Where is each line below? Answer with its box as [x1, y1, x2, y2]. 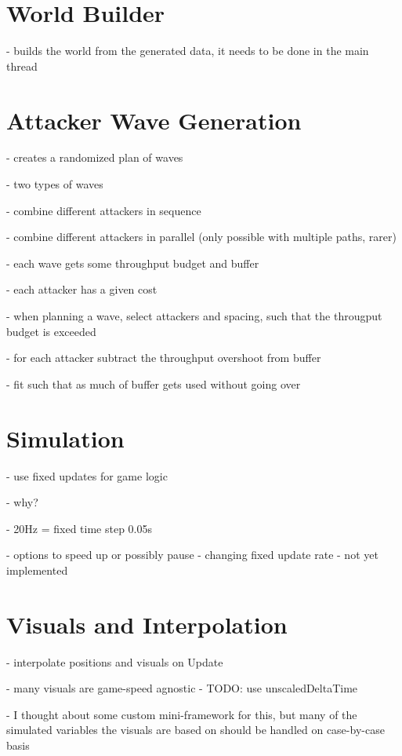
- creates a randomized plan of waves [6, 149, 183, 166]
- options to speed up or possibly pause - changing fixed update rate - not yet [6, 546, 378, 563]
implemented [6, 561, 68, 578]
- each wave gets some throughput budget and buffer [6, 254, 259, 271]
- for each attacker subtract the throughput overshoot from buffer [6, 349, 321, 366]
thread [6, 57, 38, 74]
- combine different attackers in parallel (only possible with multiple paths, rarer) [6, 228, 397, 245]
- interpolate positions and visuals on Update [6, 653, 223, 670]
